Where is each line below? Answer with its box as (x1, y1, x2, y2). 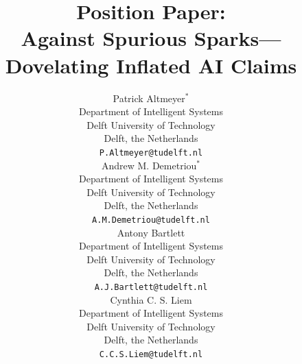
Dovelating (5, 51, 109, 79)
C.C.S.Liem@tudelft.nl (99, 349, 203, 359)
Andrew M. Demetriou (101, 158, 197, 172)
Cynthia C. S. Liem (110, 292, 192, 306)
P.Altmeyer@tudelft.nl (99, 147, 203, 158)
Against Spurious (21, 24, 187, 52)
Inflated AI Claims (116, 51, 297, 79)
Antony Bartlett (117, 225, 185, 239)
